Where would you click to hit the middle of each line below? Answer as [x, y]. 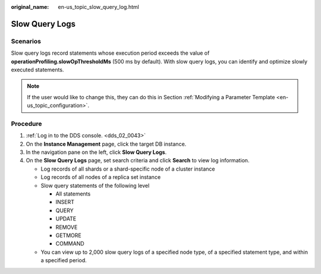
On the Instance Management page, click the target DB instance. [106, 144]
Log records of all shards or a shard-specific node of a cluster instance [128, 169]
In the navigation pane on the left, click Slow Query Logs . [96, 152]
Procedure [26, 124]
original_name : [30, 7]
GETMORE [68, 235]
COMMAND [70, 244]
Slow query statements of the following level [95, 185]
